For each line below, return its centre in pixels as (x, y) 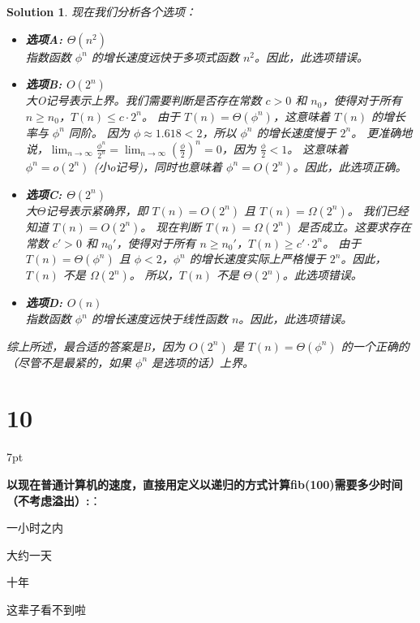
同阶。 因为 (99, 132)
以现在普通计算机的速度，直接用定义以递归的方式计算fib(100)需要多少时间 (205, 484)
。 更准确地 (382, 132)
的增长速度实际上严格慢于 (257, 259)
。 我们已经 (378, 210)
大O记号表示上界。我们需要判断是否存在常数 (144, 100)
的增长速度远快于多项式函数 (165, 56)
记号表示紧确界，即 (97, 210)
